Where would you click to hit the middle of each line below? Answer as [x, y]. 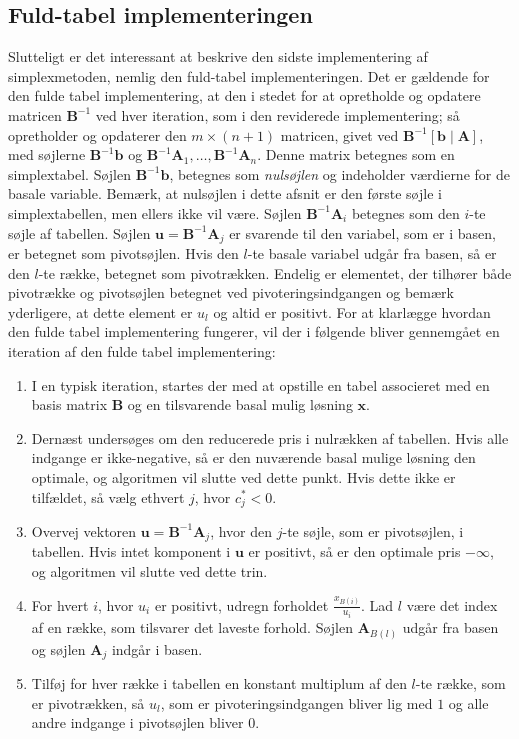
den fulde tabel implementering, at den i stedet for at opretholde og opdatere [244, 95]
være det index [452, 604]
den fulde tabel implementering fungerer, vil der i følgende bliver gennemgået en [254, 331]
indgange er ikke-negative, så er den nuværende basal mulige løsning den [253, 457]
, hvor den [241, 530]
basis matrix [69, 404]
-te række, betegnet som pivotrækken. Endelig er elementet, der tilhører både [275, 272]
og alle [468, 702]
